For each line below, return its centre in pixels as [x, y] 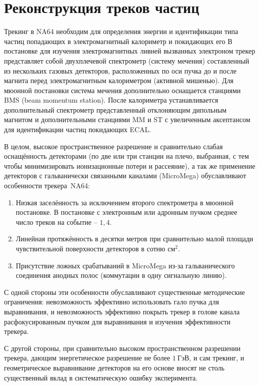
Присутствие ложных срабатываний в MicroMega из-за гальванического [125, 265]
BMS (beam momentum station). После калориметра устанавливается [111, 100]
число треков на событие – [56, 222]
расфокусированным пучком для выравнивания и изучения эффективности [117, 321]
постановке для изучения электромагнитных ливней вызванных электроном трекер [130, 51]
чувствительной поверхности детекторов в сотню [90, 248]
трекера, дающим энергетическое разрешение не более [87, 358]
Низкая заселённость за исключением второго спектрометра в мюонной [125, 202]
